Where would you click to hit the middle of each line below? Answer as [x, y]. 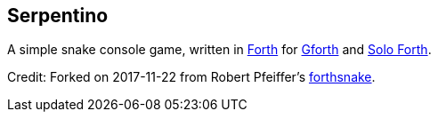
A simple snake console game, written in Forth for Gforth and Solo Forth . [219, 50]
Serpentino [58, 16]
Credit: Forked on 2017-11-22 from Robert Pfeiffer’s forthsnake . [191, 77]
